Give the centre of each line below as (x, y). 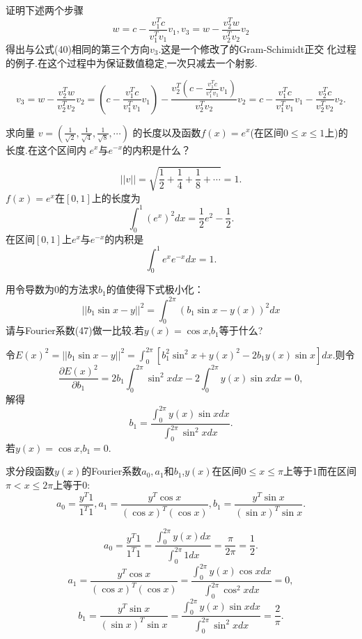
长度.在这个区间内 (46, 149)
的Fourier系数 (112, 471)
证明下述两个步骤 (45, 10)
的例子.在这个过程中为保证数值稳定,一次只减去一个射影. (132, 62)
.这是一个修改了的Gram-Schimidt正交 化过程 (257, 48)
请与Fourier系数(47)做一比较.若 (75, 330)
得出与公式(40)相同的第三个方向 (78, 48)
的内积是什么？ (157, 149)
